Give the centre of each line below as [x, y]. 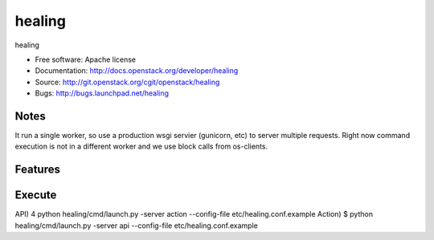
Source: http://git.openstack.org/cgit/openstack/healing [127, 82]
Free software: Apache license [86, 59]
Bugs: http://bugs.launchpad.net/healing [102, 93]
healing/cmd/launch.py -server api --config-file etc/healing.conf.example [137, 226]
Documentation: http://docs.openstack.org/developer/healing [137, 71]
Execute [36, 195]
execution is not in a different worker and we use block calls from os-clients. [141, 146]
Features [37, 170]
